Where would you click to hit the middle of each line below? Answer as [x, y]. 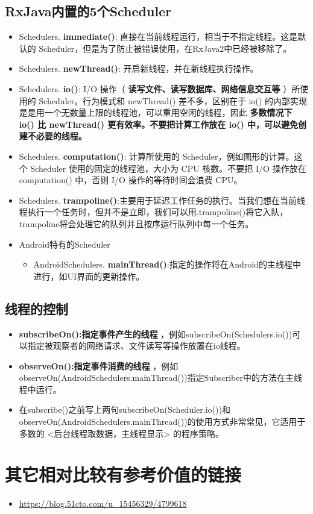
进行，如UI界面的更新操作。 [89, 276]
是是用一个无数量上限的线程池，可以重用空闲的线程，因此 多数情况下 [156, 112]
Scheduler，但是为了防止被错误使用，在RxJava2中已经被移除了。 [165, 48]
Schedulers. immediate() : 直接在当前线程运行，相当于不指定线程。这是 [158, 36]
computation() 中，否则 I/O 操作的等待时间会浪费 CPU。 [131, 180]
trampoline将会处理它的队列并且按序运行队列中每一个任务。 [136, 223]
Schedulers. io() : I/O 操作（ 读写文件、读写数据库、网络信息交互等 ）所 [160, 88]
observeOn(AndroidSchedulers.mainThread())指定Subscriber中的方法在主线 [160, 378]
